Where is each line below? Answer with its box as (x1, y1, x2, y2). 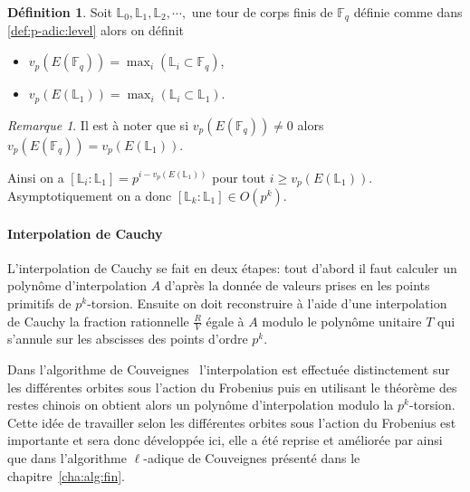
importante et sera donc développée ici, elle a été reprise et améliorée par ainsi (7, 430, 443, 449)
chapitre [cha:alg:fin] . (7, 466, 125, 485)
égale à (206, 311, 245, 330)
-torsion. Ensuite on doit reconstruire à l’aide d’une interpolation (87, 293, 447, 312)
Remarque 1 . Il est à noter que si (7, 115, 189, 134)
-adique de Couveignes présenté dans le (143, 448, 360, 467)
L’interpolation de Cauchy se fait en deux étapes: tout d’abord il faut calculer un (7, 258, 457, 277)
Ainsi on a (7, 167, 64, 186)
